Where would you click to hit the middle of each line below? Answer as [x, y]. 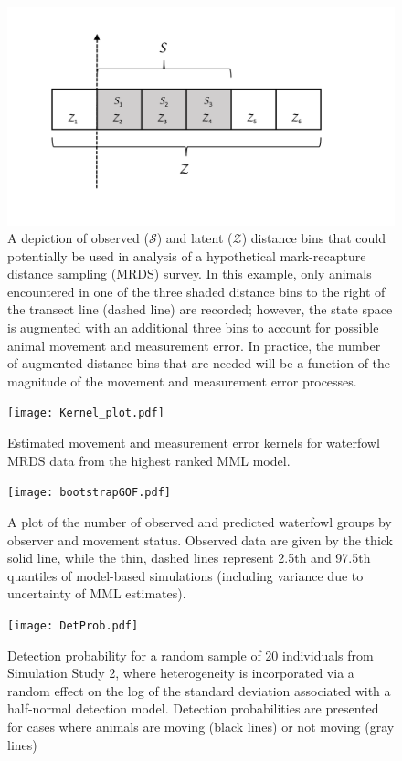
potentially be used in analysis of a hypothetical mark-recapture [187, 255]
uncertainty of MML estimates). [97, 593]
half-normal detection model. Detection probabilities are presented [193, 708]
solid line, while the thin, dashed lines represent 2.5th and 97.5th [189, 558]
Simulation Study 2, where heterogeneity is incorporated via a [181, 673]
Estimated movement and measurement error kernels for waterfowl [194, 443]
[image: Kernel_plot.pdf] [86, 413]
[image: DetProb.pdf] [73, 625]
